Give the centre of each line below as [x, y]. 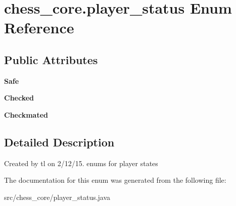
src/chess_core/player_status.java [57, 197]
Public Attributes [51, 59]
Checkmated [26, 114]
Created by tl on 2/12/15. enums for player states [81, 163]
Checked [19, 98]
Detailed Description [59, 142]
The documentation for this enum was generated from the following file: [115, 180]
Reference [39, 28]
